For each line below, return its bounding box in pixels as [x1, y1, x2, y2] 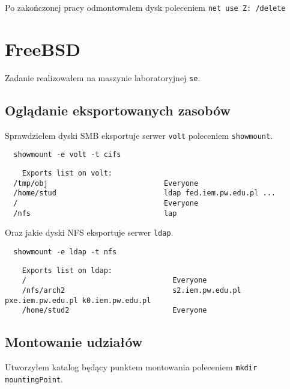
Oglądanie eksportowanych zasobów [5, 100, 231, 119]
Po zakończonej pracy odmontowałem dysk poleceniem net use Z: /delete [5, 1, 286, 13]
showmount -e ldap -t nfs [13, 247, 117, 256]
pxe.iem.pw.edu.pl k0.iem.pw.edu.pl [5, 296, 151, 305]
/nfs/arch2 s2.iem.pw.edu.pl [22, 286, 241, 295]
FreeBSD [5, 36, 80, 61]
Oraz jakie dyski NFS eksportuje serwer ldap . [5, 226, 174, 239]
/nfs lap [13, 209, 177, 218]
